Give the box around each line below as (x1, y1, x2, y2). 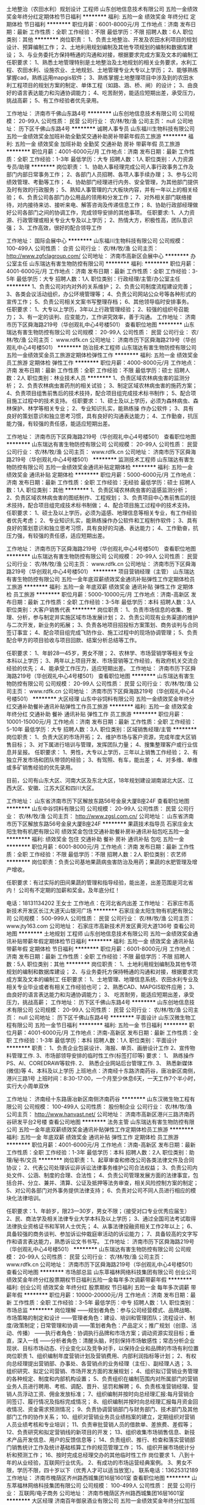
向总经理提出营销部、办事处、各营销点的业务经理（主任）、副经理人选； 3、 (6, 1360, 196, 1367)
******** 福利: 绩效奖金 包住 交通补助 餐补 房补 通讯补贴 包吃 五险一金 (6, 835, 185, 843)
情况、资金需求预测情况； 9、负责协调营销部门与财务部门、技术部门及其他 (11, 1406, 198, 1413)
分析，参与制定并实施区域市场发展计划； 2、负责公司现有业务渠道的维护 (16, 613, 198, 621)
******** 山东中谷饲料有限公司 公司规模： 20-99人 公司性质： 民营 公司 (6, 805, 189, 812)
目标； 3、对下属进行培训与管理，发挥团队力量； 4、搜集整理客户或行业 (11, 741, 193, 748)
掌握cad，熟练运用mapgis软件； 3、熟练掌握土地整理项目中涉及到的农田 (6, 74, 189, 81)
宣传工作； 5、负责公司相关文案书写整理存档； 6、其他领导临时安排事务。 (6, 298, 192, 305)
